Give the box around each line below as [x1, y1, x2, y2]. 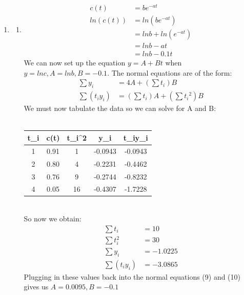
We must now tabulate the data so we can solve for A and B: [24, 103, 216, 114]
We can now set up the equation [24, 57, 126, 68]
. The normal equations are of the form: [107, 67, 232, 78]
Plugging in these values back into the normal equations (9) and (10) [24, 271, 241, 282]
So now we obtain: [24, 213, 82, 224]
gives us [24, 281, 49, 292]
